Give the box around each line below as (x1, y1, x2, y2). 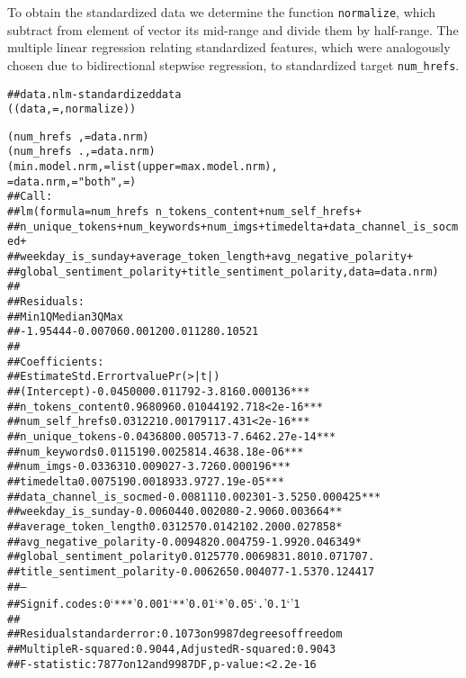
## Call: (7, 190, 53, 203)
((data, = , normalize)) (7, 103, 137, 116)
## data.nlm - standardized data (7, 87, 182, 101)
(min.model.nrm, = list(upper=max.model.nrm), (7, 160, 278, 174)
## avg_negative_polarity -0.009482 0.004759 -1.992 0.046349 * (7, 535, 362, 548)
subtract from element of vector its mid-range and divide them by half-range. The (7, 20, 459, 39)
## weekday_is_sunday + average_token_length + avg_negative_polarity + (7, 250, 414, 264)
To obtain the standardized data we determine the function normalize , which (7, 3, 436, 21)
